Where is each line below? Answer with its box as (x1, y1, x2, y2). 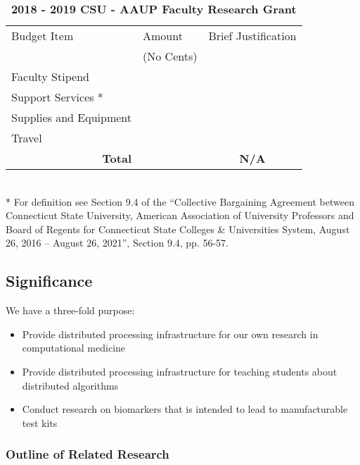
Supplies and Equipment (11, 109, 132, 125)
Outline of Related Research (6, 445, 169, 463)
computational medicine (22, 340, 126, 355)
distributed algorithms (22, 378, 119, 392)
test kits (22, 415, 58, 430)
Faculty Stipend (11, 68, 89, 85)
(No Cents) (143, 48, 198, 64)
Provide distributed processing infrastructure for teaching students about (22, 364, 337, 378)
